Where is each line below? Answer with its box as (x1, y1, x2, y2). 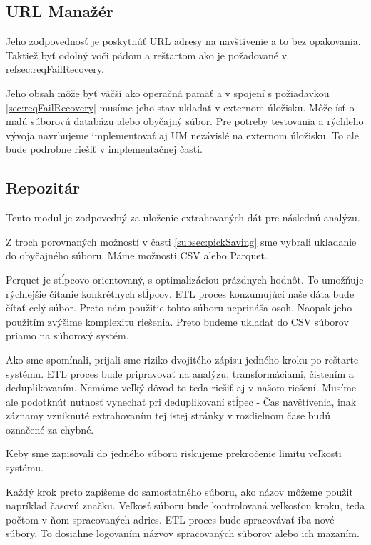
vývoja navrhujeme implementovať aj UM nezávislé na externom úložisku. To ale (6, 127, 359, 142)
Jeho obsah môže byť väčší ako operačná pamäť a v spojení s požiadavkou (6, 85, 330, 100)
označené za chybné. (6, 421, 94, 436)
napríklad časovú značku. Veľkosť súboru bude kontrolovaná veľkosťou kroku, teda (6, 498, 365, 513)
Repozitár (6, 176, 80, 199)
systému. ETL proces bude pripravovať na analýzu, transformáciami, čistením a (6, 366, 354, 381)
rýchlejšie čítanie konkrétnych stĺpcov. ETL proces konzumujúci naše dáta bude (6, 286, 355, 301)
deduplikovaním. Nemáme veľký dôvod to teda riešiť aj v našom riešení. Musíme (6, 380, 357, 395)
